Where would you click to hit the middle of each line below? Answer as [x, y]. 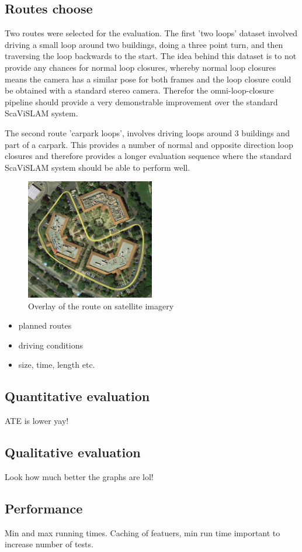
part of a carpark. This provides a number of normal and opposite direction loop [149, 144]
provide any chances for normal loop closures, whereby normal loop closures [140, 67]
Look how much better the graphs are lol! [79, 477]
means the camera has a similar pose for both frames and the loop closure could [148, 79]
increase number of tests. [49, 544]
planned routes [45, 325]
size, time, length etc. [57, 365]
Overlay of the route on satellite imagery [101, 306]
